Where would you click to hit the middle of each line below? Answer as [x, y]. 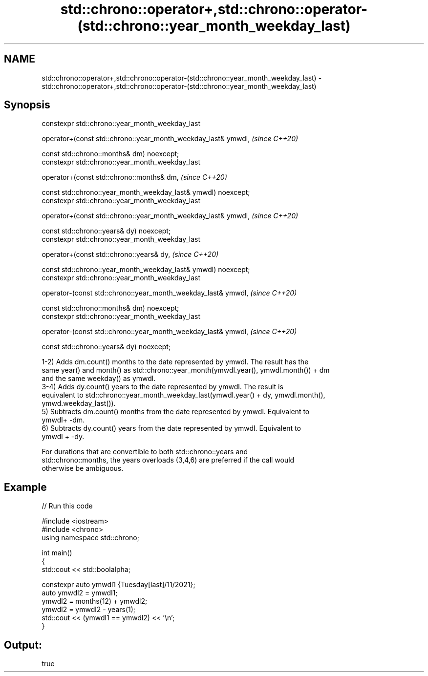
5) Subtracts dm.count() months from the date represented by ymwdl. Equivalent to [176, 412]
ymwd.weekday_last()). [79, 403]
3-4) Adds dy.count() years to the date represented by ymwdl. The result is [162, 387]
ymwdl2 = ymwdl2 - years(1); [89, 610]
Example [25, 487]
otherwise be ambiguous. [83, 468]
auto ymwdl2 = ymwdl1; [80, 593]
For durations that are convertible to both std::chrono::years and [145, 452]
